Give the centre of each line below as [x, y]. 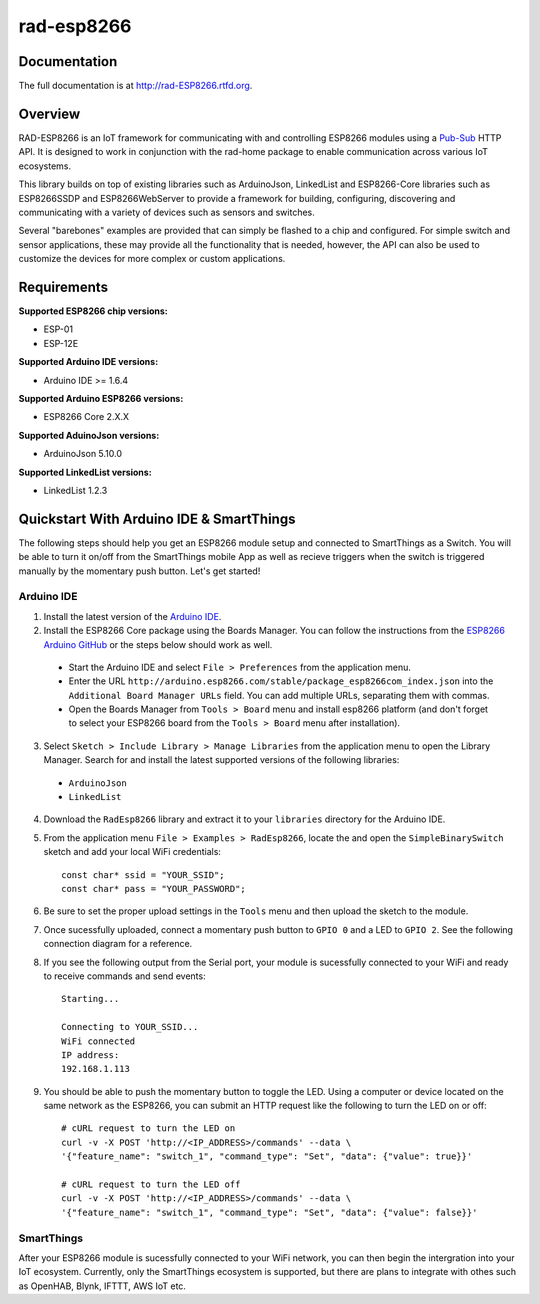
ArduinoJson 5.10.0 [83, 454]
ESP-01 [58, 329]
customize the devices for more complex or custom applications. [152, 259]
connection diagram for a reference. [118, 944]
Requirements [63, 286]
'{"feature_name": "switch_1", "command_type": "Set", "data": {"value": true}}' [267, 1156]
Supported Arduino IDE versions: [88, 362]
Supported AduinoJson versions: [89, 435]
